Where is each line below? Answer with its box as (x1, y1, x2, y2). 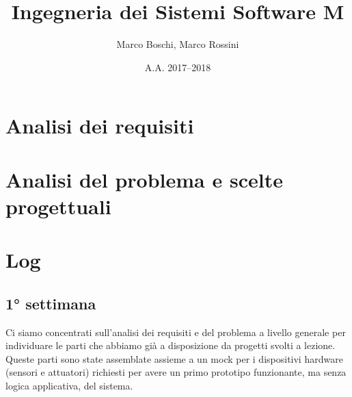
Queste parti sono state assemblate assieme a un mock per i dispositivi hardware (5, 351, 343, 366)
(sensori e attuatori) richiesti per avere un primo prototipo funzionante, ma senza (5, 365, 347, 379)
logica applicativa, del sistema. (5, 379, 133, 393)
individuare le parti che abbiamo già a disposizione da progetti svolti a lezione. (5, 338, 336, 353)
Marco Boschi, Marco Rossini (116, 37, 239, 51)
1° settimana (5, 292, 96, 313)
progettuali (5, 192, 111, 220)
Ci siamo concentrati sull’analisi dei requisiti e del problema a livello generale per (5, 324, 346, 339)
